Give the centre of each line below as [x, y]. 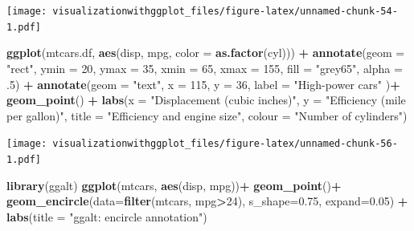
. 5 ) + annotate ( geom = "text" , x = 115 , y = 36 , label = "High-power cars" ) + [203, 84]
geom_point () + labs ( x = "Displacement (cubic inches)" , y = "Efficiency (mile [206, 100]
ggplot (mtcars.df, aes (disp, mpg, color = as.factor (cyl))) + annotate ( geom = [206, 53]
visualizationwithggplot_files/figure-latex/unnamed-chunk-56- [225, 144]
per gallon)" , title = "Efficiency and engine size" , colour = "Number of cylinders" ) [207, 115]
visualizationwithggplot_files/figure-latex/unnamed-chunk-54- [225, 11]
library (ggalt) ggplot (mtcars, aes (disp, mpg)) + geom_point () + [174, 185]
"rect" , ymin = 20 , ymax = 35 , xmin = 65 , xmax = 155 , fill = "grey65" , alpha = [205, 68]
